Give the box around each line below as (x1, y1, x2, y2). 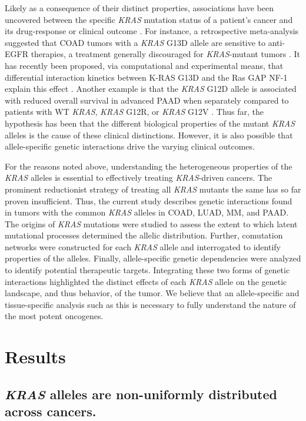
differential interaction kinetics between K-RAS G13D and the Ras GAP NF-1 (5, 71, 288, 83)
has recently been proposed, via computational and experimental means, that (5, 59, 284, 71)
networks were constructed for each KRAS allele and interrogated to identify (5, 240, 281, 253)
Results (5, 344, 66, 369)
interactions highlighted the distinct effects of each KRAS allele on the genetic (5, 275, 287, 287)
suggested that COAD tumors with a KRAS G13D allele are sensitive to (5, 36, 266, 48)
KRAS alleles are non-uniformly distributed (5, 384, 277, 403)
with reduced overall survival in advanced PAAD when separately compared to (5, 94, 289, 106)
